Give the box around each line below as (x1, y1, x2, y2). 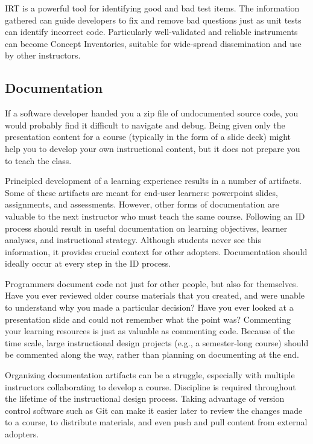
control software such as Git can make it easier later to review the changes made (5, 404, 303, 416)
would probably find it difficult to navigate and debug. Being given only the (5, 118, 285, 131)
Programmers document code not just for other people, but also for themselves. (5, 277, 299, 290)
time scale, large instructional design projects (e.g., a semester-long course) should (5, 336, 309, 349)
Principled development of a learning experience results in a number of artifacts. (5, 174, 302, 187)
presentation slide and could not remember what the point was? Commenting (5, 312, 291, 325)
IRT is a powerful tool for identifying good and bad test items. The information (5, 2, 300, 14)
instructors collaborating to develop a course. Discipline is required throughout (5, 380, 296, 393)
